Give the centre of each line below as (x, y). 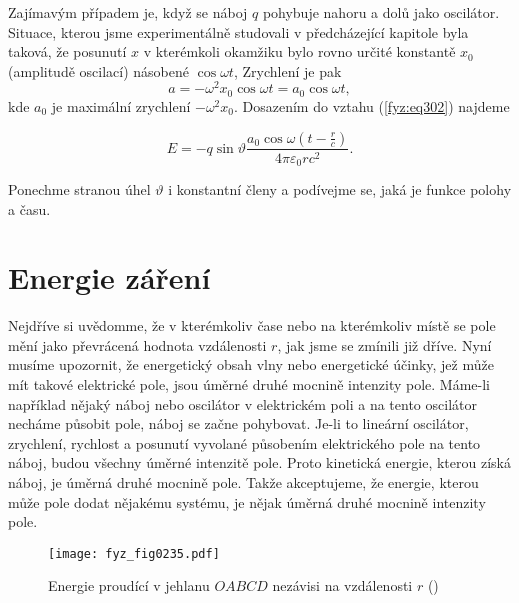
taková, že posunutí (67, 51)
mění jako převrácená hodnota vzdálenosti (137, 344)
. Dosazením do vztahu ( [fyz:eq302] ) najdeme (371, 105)
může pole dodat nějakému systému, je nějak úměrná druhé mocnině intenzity (247, 501)
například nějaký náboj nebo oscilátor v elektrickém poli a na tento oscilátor (242, 403)
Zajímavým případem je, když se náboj (128, 12)
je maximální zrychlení (121, 105)
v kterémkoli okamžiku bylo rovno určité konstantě (299, 51)
